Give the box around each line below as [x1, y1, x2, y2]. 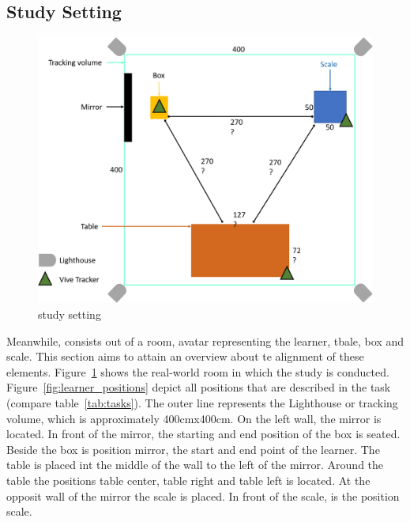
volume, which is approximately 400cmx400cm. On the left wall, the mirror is [6, 410, 382, 426]
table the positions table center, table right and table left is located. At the [6, 471, 371, 488]
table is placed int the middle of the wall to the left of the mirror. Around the [6, 456, 384, 473]
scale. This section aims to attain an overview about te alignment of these [6, 348, 364, 365]
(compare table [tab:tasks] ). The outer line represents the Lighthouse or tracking [6, 394, 398, 410]
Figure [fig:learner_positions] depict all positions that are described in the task [6, 379, 391, 395]
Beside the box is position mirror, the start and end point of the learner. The [6, 441, 380, 457]
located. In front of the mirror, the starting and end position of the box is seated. [6, 426, 401, 442]
